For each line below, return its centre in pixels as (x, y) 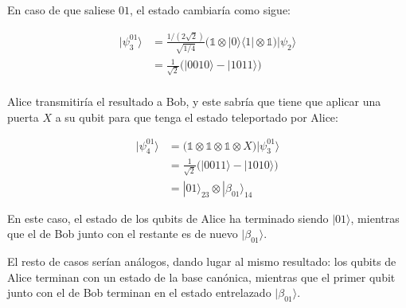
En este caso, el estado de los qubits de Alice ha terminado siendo (168, 218)
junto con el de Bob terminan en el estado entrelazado (139, 292)
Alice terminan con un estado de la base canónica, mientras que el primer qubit (201, 277)
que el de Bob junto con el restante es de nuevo (123, 234)
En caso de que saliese (61, 10)
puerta (23, 117)
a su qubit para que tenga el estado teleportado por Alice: (197, 117)
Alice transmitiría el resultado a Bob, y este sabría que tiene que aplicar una (194, 101)
